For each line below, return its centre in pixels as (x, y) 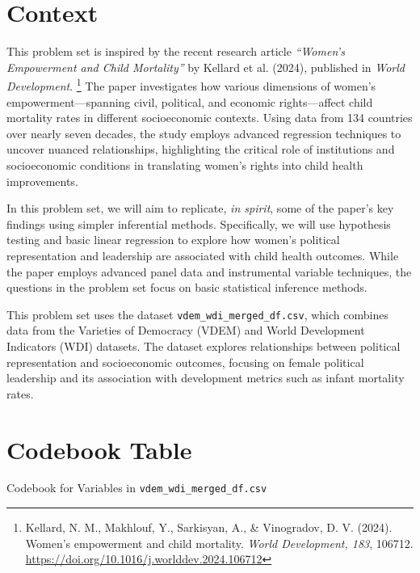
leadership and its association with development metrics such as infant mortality (206, 378)
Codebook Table (99, 449)
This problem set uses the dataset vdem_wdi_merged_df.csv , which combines (197, 314)
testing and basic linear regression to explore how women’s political (173, 240)
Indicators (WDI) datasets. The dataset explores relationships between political (204, 345)
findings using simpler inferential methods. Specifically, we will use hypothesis (199, 223)
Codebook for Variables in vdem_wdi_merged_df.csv (137, 488)
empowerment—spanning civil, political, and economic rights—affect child (190, 101)
